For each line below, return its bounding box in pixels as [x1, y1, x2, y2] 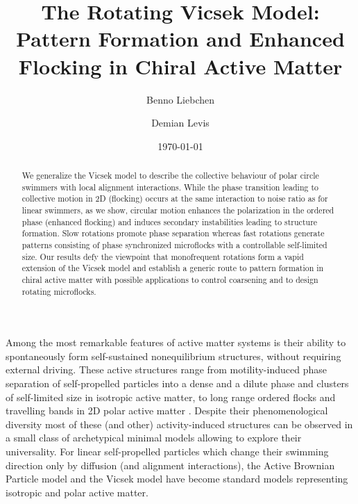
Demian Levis [151, 115, 210, 130]
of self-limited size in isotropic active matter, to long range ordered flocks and [6, 389, 336, 404]
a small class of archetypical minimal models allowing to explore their [6, 430, 302, 445]
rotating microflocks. [22, 285, 96, 297]
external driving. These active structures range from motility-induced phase [6, 362, 327, 377]
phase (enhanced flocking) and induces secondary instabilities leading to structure [22, 216, 318, 227]
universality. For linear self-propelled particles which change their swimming [6, 444, 329, 459]
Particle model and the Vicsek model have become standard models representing [6, 471, 348, 486]
